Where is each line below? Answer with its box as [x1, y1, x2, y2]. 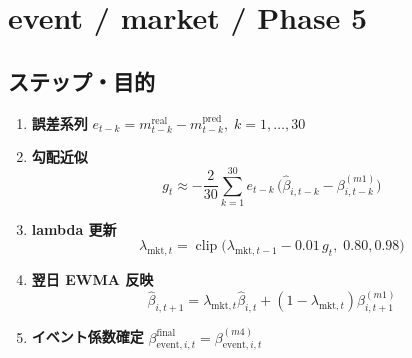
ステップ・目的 [8, 65, 155, 96]
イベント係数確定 [31, 326, 144, 347]
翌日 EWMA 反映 [31, 269, 154, 290]
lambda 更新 [31, 218, 117, 239]
